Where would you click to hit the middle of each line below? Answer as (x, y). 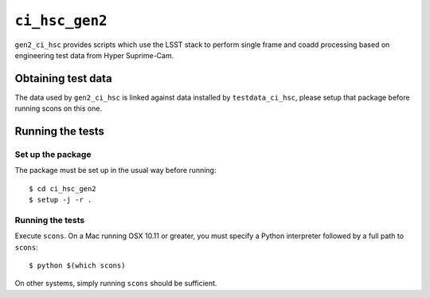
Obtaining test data (64, 78)
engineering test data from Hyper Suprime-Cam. (94, 55)
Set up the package (53, 155)
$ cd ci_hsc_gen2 (63, 188)
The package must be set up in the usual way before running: (115, 171)
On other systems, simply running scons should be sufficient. (116, 284)
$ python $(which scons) (77, 266)
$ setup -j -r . (61, 200)
